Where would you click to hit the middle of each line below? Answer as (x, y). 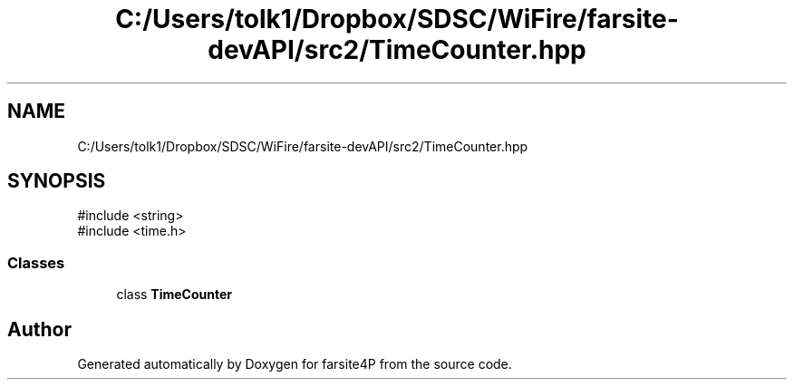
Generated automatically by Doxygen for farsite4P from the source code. (295, 364)
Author (39, 329)
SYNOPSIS (57, 181)
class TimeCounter (174, 295)
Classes (36, 262)
